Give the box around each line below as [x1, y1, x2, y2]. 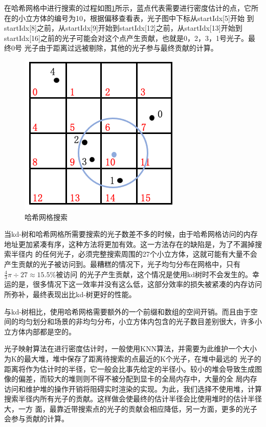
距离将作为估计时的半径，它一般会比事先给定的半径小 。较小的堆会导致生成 [4, 363, 255, 374]
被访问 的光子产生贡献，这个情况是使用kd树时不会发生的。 [56, 268, 253, 279]
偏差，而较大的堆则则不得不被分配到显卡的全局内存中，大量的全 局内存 [18, 373, 257, 384]
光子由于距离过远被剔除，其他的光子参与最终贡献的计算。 [24, 42, 218, 53]
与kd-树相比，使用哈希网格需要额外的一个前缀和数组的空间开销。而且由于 [4, 306, 251, 317]
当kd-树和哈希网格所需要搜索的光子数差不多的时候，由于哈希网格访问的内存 [4, 229, 258, 239]
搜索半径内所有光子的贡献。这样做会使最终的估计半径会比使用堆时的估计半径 [4, 393, 262, 404]
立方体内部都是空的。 [4, 326, 76, 336]
